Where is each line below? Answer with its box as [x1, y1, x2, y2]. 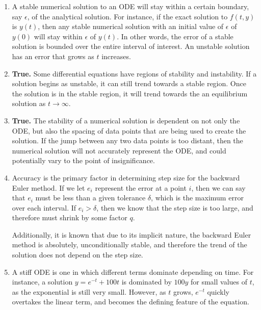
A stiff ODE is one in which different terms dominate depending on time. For [12, 266, 254, 277]
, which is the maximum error [151, 192, 244, 203]
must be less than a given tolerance [35, 192, 146, 203]
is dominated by [121, 276, 172, 287]
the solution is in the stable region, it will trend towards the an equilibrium [12, 88, 248, 98]
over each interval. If [12, 202, 76, 213]
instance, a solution [12, 276, 73, 287]
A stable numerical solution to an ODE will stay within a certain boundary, [12, 1, 249, 11]
